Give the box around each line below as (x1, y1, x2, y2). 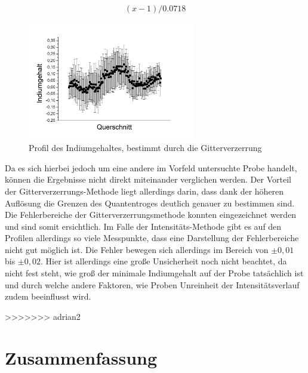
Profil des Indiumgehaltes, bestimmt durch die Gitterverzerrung (29, 141, 262, 154)
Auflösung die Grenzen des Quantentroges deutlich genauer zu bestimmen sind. (5, 196, 295, 209)
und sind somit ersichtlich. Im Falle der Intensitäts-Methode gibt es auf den (5, 220, 282, 232)
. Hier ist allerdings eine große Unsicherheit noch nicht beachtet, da (41, 255, 287, 267)
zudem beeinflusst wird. (5, 290, 91, 303)
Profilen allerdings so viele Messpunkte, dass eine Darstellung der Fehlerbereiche (5, 232, 299, 244)
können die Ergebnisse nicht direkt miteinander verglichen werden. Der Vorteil (5, 173, 291, 186)
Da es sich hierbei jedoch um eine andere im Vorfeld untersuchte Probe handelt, (5, 161, 297, 174)
